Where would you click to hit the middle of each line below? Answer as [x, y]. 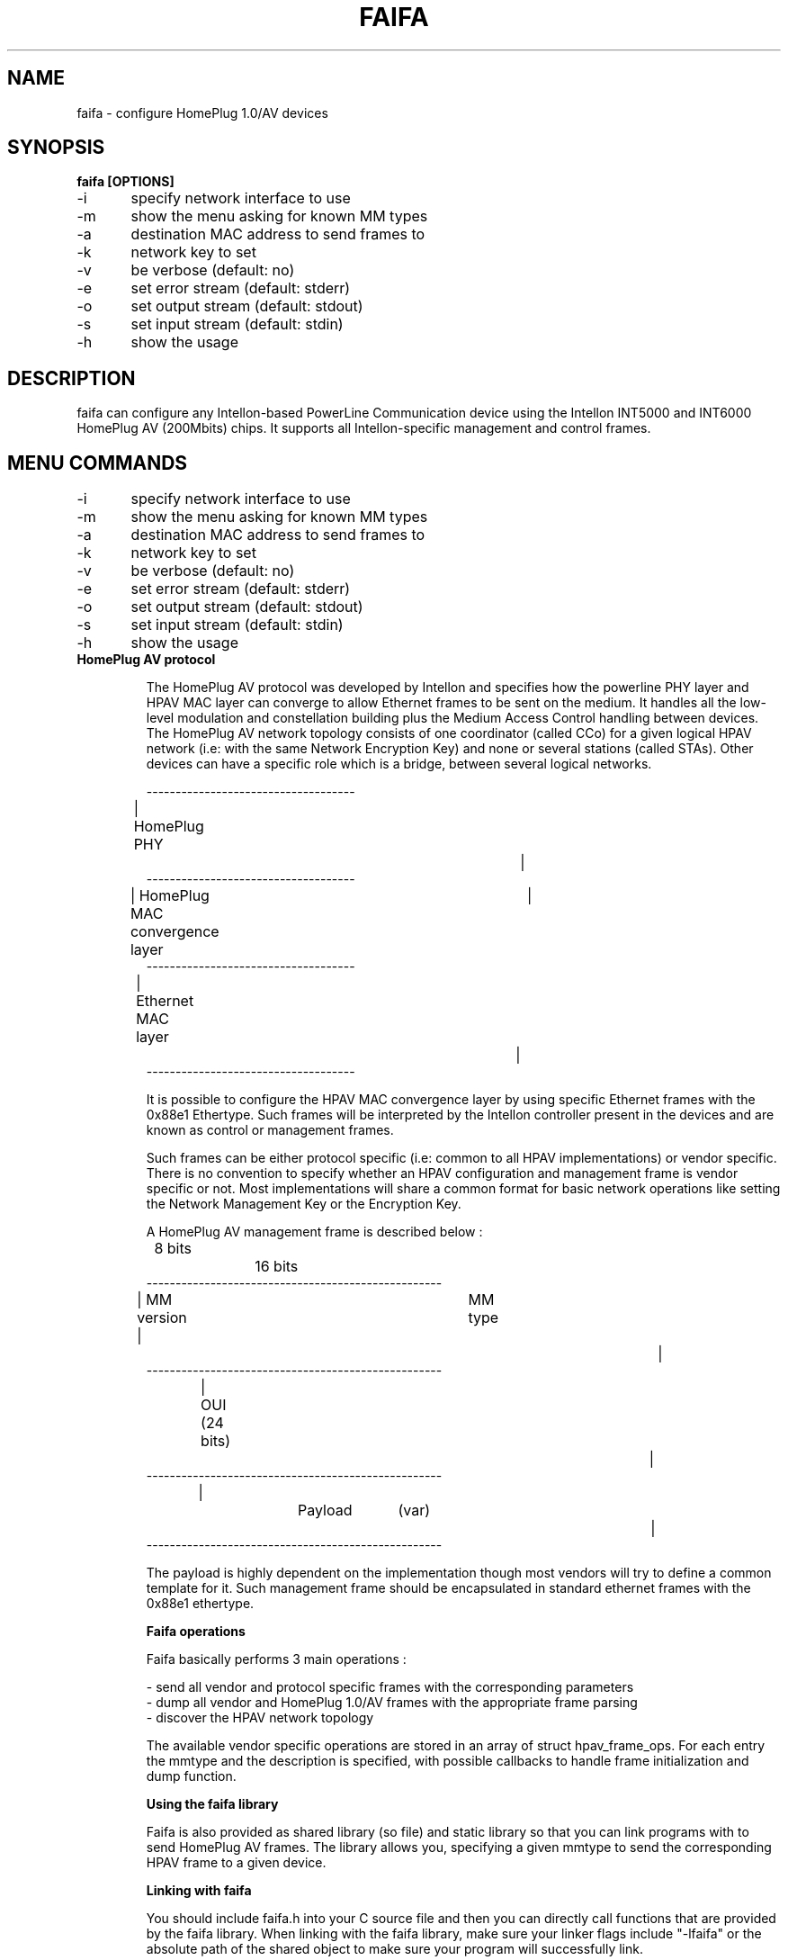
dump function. [191, 1776]
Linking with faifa [199, 1891]
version [162, 1318]
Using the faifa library [212, 1804]
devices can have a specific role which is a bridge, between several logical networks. [399, 764]
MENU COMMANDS [98, 463]
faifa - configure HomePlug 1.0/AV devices [202, 112]
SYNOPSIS [56, 148]
